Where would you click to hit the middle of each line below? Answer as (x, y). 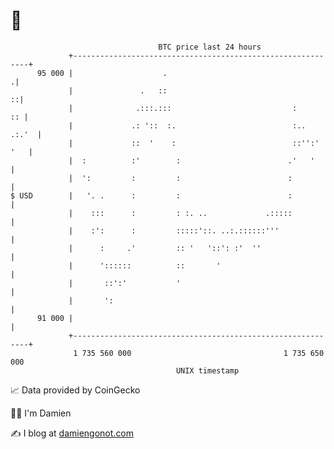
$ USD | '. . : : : (151, 195)
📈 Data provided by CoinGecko (75, 390)
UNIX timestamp (207, 370)
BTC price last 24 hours (210, 47)
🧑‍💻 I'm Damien (41, 413)
